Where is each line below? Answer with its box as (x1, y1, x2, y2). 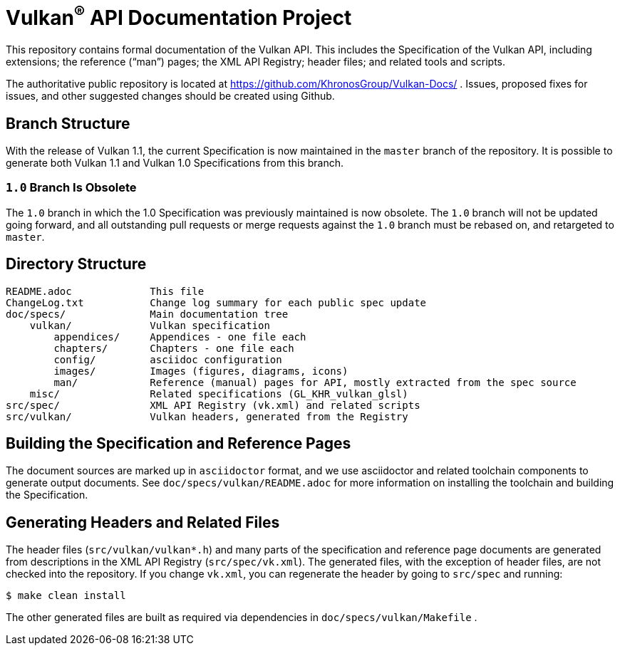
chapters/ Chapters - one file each (53, 342, 294, 354)
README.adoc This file (6, 285, 205, 297)
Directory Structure (6, 255, 147, 274)
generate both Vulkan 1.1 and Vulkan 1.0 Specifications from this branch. (6, 156, 344, 169)
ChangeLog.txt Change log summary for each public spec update (6, 296, 427, 308)
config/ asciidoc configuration (53, 353, 282, 365)
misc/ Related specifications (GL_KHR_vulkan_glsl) (29, 387, 408, 400)
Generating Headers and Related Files (6, 513, 280, 531)
